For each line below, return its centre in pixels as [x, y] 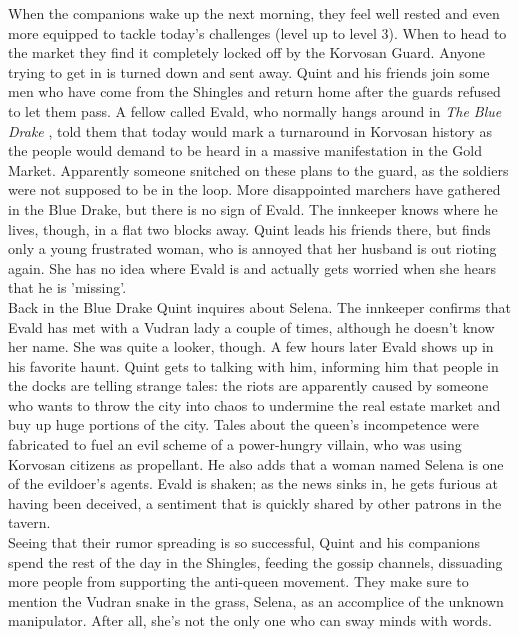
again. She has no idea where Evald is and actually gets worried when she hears [252, 267]
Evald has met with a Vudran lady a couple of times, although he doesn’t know [251, 326]
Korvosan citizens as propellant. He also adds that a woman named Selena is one [256, 463]
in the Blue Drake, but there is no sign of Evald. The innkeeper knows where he [253, 208]
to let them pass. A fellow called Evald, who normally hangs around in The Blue [255, 110]
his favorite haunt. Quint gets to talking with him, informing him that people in [253, 365]
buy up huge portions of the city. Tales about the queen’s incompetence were [243, 424]
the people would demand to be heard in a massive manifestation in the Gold [245, 150]
